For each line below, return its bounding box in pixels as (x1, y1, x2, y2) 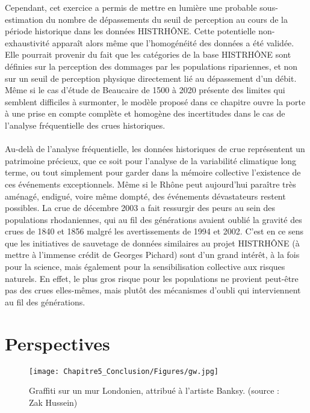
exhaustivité (5, 36, 49, 49)
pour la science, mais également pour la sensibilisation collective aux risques (5, 260, 285, 273)
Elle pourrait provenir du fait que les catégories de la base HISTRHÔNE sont (5, 48, 291, 61)
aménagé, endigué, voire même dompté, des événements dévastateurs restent (5, 189, 286, 202)
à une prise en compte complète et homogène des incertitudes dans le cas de (5, 107, 285, 120)
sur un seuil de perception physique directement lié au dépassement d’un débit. (5, 72, 297, 84)
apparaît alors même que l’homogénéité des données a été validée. (52, 36, 294, 49)
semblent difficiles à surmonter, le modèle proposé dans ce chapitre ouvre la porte (5, 95, 306, 108)
